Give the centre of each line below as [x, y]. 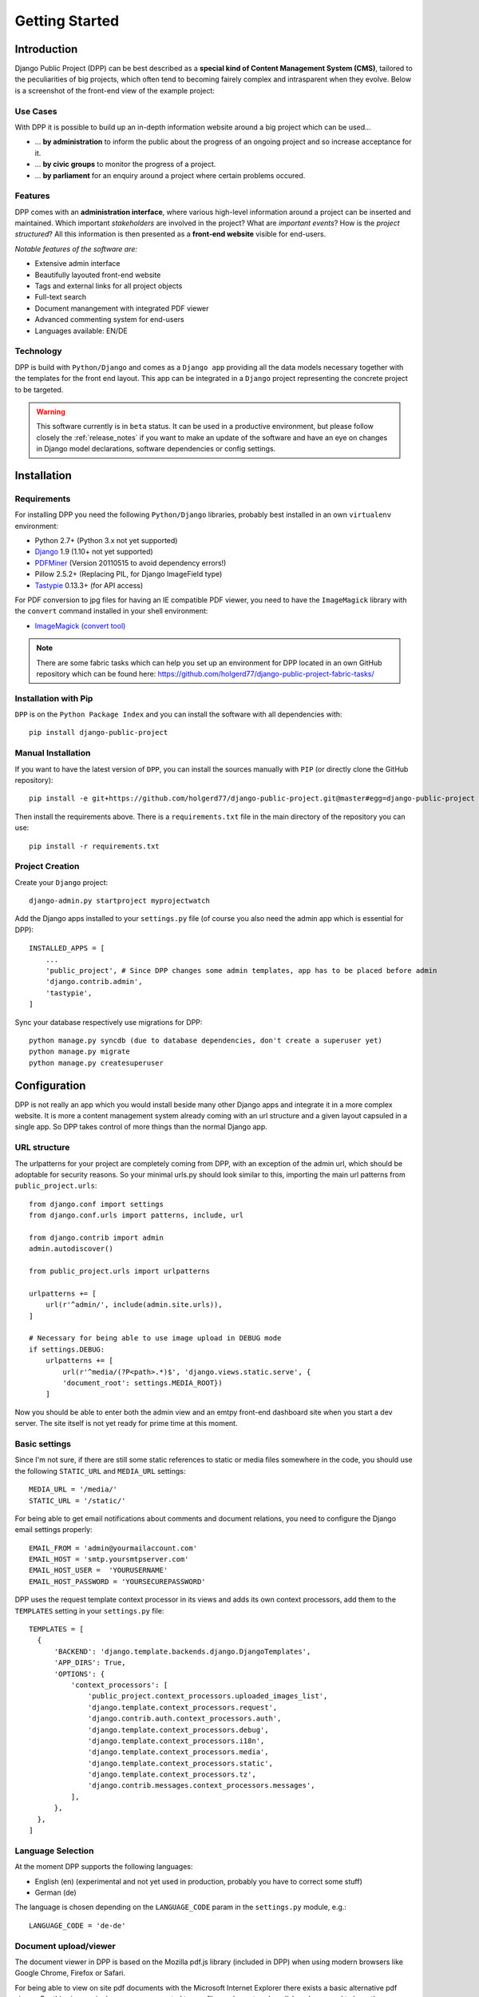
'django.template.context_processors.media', [178, 1752]
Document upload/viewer [65, 1946]
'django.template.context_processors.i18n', [176, 1741]
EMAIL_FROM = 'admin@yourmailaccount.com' [113, 1548]
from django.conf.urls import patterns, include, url [136, 1215]
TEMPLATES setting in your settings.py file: [89, 1610]
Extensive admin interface [77, 264]
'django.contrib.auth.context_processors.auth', [185, 1719]
